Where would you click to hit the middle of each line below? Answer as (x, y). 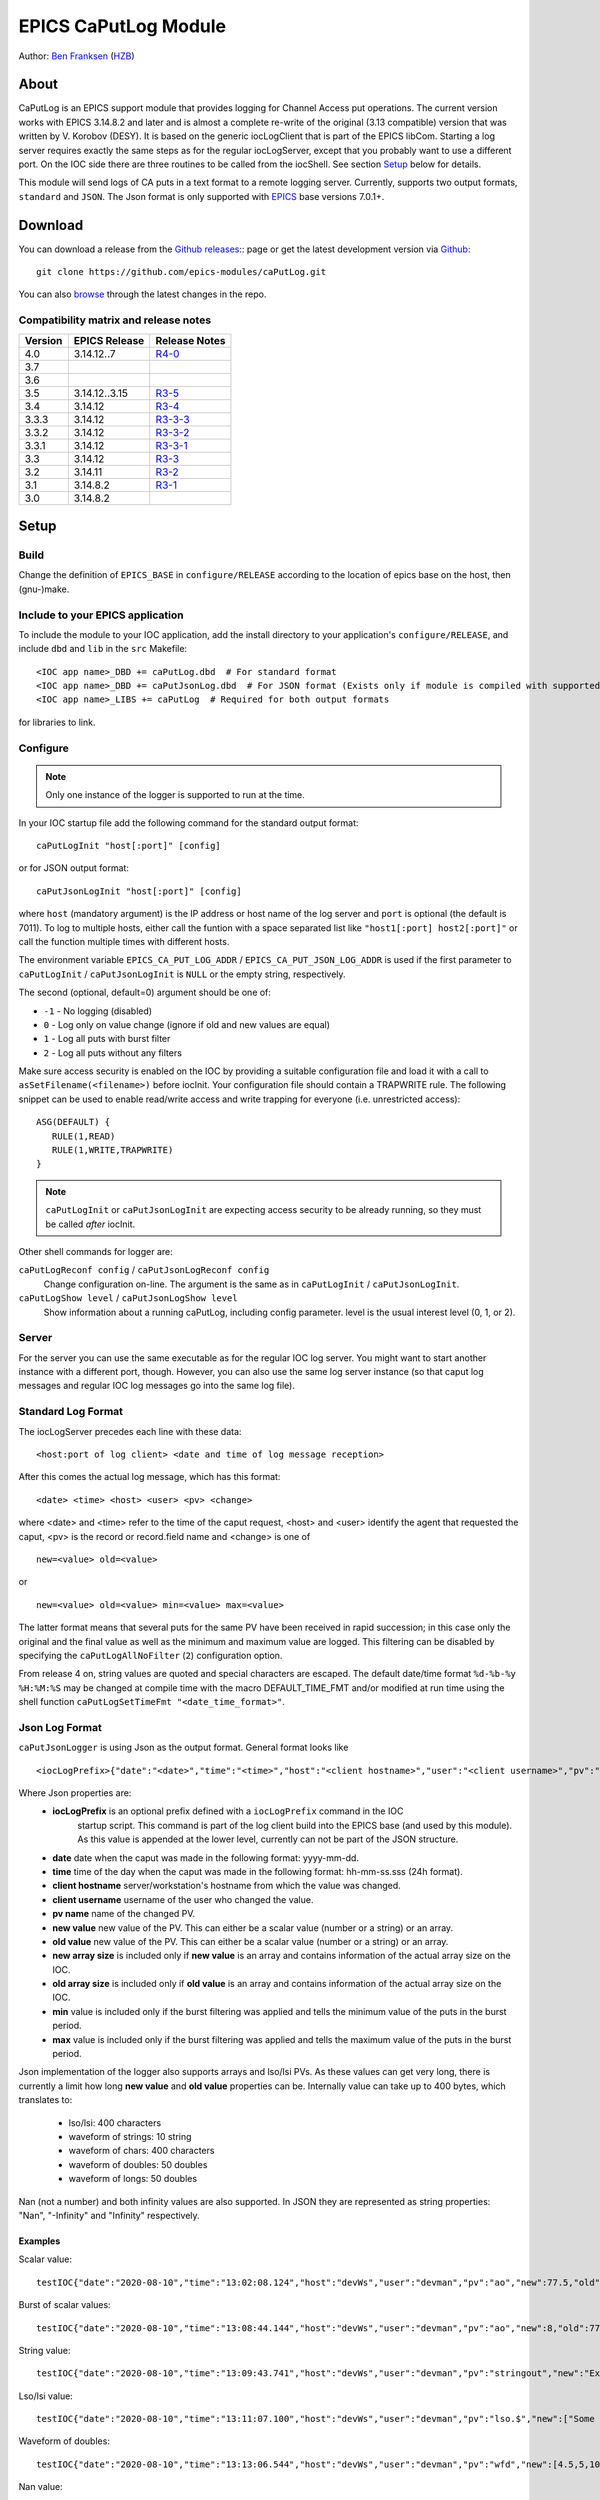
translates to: (45, 2100)
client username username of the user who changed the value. (183, 1899)
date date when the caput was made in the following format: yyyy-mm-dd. (206, 1857)
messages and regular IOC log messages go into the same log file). (156, 1386)
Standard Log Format (71, 1412)
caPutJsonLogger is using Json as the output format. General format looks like (183, 1747)
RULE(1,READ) (83, 1136)
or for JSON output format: (74, 868)
